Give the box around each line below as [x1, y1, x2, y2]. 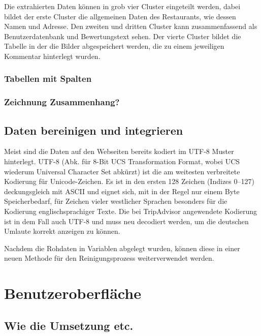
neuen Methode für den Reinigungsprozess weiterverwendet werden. [4, 253, 214, 263]
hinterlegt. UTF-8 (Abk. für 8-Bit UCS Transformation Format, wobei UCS [4, 156, 240, 167]
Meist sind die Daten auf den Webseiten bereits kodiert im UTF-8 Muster [4, 146, 234, 157]
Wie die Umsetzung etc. [4, 317, 134, 333]
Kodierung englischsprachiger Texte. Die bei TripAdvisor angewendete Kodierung [4, 206, 257, 217]
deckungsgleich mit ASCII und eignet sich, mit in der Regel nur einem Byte [4, 186, 240, 196]
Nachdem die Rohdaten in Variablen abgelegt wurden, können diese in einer [4, 242, 240, 253]
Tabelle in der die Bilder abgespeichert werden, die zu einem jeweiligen [4, 41, 224, 51]
